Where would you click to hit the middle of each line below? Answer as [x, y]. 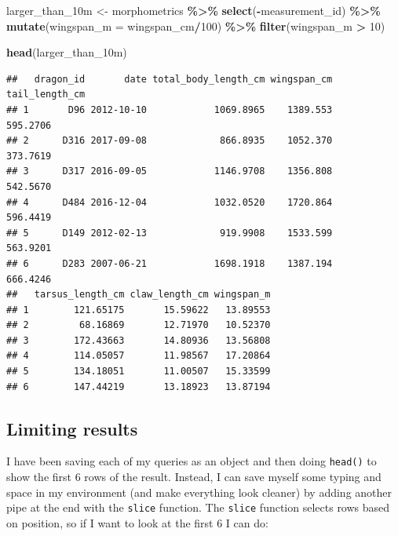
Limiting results [72, 428]
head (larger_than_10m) [67, 52]
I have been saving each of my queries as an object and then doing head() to [192, 461]
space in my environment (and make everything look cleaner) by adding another [199, 492]
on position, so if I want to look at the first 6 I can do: [137, 522]
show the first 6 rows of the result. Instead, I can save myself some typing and [194, 477]
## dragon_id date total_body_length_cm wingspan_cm [170, 79]
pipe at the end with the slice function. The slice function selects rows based [198, 507]
